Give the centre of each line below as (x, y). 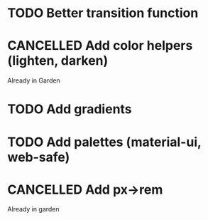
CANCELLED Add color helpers (100, 46)
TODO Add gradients (70, 109)
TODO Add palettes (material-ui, (104, 142)
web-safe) (39, 157)
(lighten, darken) (58, 61)
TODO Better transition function (103, 13)
